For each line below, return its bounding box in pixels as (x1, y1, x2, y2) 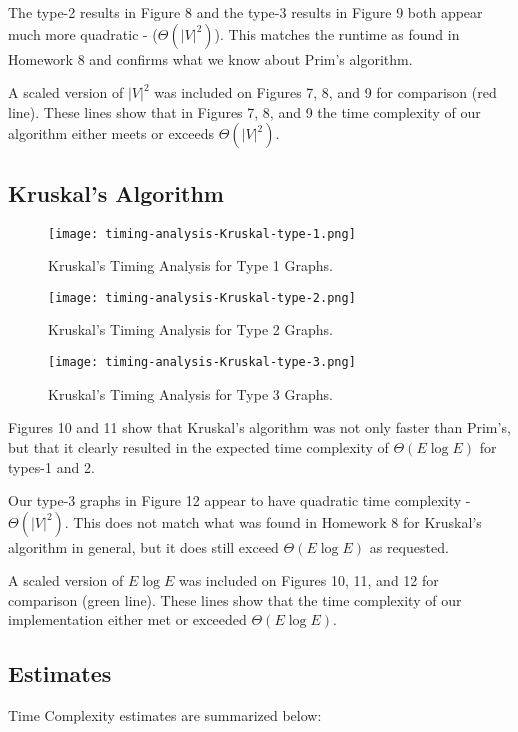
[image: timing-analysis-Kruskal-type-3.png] (48, 355, 356, 370)
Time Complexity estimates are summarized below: (8, 705, 322, 726)
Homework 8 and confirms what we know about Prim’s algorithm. (8, 48, 413, 69)
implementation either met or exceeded (8, 609, 247, 630)
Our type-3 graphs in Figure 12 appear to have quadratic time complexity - (8, 490, 471, 511)
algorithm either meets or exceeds (8, 123, 214, 144)
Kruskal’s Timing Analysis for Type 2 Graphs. (48, 319, 333, 340)
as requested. (369, 536, 449, 557)
